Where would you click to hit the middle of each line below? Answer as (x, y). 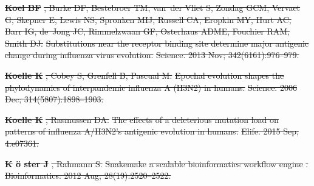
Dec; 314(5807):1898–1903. (54, 99)
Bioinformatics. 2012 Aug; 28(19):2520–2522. (88, 175)
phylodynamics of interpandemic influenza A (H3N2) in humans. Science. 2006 (151, 87)
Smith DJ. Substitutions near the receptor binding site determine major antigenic (157, 43)
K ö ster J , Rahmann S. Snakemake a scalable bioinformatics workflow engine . (157, 163)
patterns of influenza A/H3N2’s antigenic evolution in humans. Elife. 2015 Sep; (152, 131)
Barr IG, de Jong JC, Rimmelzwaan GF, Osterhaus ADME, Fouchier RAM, (147, 31)
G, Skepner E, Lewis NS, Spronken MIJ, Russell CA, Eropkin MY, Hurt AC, (148, 19)
